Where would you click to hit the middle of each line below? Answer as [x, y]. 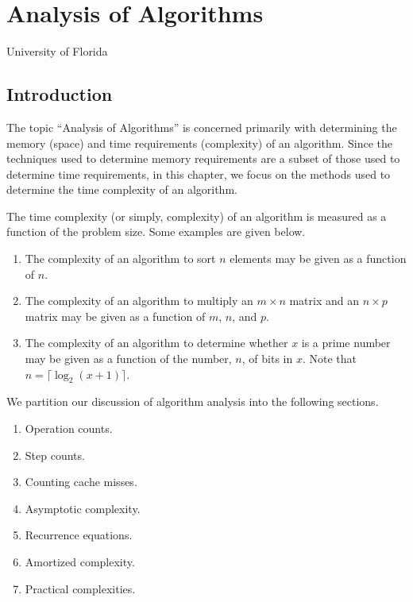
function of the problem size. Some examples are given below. [156, 232]
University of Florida [57, 51]
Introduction [60, 94]
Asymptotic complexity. [83, 508]
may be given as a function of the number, [128, 359]
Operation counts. [69, 428]
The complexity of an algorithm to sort [120, 259]
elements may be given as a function [318, 259]
